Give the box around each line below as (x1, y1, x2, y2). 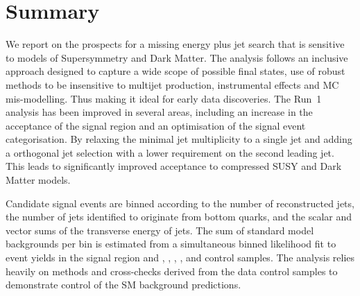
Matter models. (6, 173, 71, 187)
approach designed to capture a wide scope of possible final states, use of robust (6, 64, 345, 78)
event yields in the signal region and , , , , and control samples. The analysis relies (6, 250, 355, 265)
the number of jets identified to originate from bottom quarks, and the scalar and (6, 209, 352, 224)
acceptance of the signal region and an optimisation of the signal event (6, 118, 306, 132)
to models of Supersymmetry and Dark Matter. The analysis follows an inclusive (6, 50, 348, 64)
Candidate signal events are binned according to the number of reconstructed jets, (6, 195, 354, 210)
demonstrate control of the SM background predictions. (6, 277, 241, 292)
